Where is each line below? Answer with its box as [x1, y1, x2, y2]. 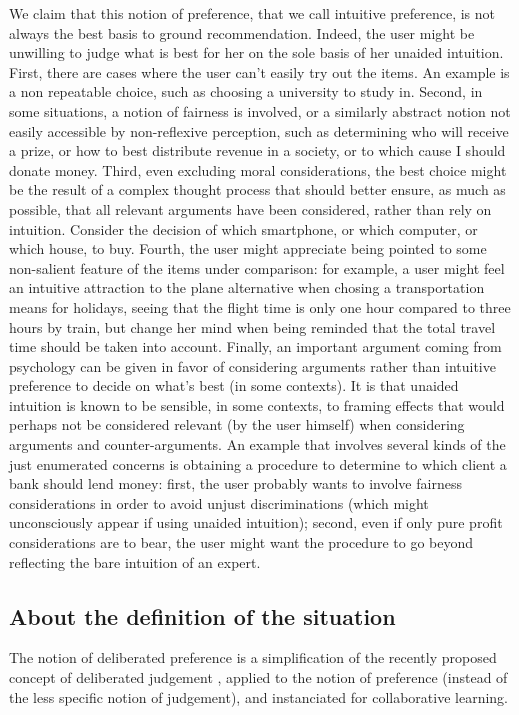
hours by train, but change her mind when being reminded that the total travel [9, 316, 496, 337]
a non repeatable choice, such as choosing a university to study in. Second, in [9, 81, 483, 102]
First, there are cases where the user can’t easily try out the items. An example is [9, 61, 510, 82]
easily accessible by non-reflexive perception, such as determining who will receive [9, 120, 509, 141]
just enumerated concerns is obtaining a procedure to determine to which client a [9, 453, 507, 474]
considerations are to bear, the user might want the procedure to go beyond [9, 532, 474, 553]
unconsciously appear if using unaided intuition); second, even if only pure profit [9, 512, 503, 533]
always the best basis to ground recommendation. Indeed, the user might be [9, 22, 475, 43]
